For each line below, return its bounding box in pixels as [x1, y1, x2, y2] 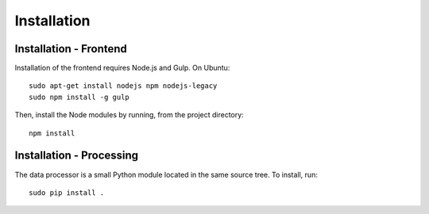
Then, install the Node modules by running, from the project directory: [14, 110, 244, 120]
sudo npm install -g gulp [29, 92, 130, 101]
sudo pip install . [29, 188, 105, 197]
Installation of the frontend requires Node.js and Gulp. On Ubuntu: [14, 63, 230, 73]
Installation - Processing [14, 149, 139, 162]
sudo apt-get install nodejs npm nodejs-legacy [29, 82, 218, 90]
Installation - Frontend [14, 42, 127, 55]
